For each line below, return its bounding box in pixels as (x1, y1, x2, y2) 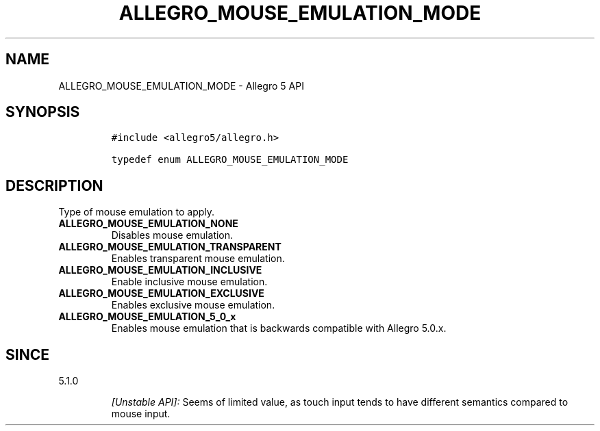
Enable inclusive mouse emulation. (111, 276, 268, 288)
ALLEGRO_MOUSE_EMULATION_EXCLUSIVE (58, 287, 264, 300)
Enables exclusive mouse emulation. (111, 299, 275, 311)
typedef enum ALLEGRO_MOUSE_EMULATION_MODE (111, 154, 349, 166)
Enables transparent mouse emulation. (111, 252, 285, 265)
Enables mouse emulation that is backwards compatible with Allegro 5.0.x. (111, 322, 447, 335)
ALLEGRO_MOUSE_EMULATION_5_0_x (58, 311, 236, 323)
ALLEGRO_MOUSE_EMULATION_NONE (58, 218, 238, 230)
